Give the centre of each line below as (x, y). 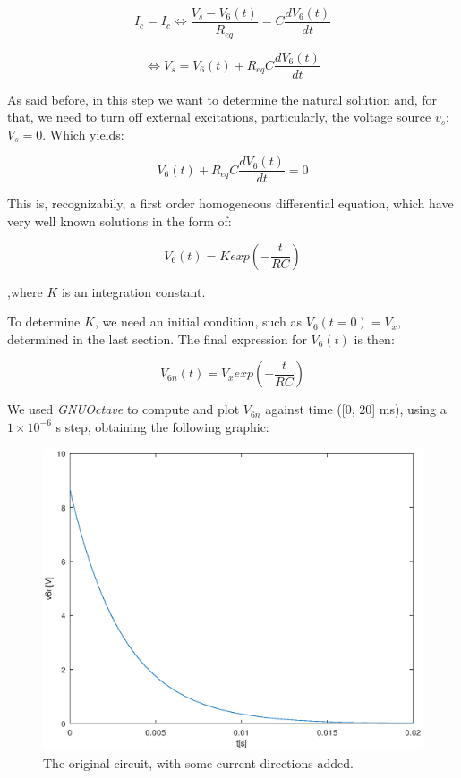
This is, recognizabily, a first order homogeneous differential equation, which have (230, 203)
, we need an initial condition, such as (198, 321)
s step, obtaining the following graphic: (162, 426)
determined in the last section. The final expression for (157, 338)
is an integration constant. (133, 291)
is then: (374, 338)
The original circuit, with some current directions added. (198, 762)
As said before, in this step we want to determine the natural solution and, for (222, 99)
